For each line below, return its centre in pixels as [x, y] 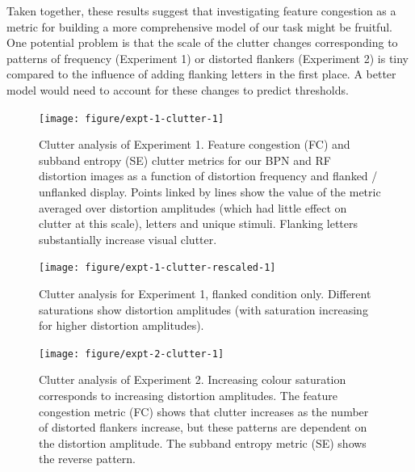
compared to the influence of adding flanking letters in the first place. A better [201, 74]
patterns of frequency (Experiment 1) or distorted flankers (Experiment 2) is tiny [208, 58]
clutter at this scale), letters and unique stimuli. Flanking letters [199, 223]
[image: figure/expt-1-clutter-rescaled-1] [157, 268]
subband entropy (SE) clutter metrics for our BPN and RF [185, 160]
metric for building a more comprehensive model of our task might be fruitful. [199, 26]
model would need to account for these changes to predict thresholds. [178, 89]
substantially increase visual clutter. [128, 239]
